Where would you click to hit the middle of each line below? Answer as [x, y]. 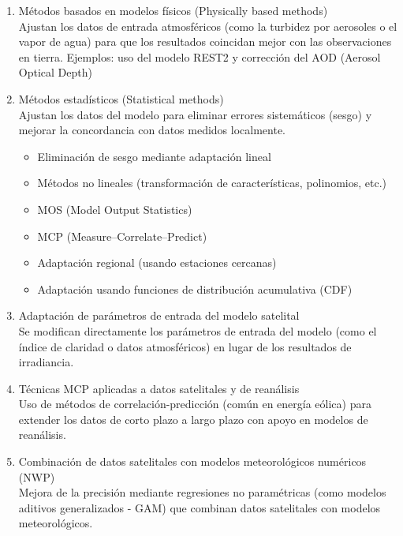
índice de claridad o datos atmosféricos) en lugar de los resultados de [185, 346]
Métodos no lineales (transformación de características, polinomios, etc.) [212, 183]
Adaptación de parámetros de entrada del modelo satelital [159, 315]
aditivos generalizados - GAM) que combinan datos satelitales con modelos [200, 507]
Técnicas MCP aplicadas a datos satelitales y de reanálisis [159, 388]
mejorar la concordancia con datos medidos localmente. [152, 130]
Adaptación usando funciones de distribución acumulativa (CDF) [195, 289]
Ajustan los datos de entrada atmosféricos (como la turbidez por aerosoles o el [208, 26]
